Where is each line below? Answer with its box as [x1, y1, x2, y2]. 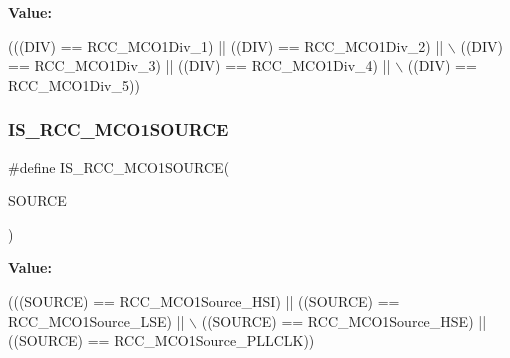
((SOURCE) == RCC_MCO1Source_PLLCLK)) [8, 330, 315, 351]
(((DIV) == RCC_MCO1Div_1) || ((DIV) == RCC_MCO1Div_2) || [8, 35, 444, 56]
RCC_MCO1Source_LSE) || [8, 310, 185, 331]
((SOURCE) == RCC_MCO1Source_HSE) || [201, 310, 487, 331]
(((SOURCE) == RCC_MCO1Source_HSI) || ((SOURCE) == [8, 290, 400, 311]
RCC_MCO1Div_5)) [8, 74, 140, 95]
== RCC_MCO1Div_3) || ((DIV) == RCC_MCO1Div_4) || [8, 55, 391, 76]
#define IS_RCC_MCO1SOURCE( [8, 156, 230, 177]
